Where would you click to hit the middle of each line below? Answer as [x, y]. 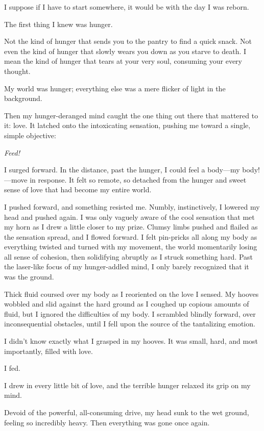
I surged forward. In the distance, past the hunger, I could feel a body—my [122, 170]
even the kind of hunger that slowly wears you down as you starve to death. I [125, 51]
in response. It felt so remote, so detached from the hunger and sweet [138, 179]
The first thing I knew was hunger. [58, 24]
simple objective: [30, 135]
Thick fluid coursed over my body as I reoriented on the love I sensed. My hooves [131, 294]
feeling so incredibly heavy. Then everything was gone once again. [107, 422]
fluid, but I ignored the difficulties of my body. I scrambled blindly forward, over [130, 313]
